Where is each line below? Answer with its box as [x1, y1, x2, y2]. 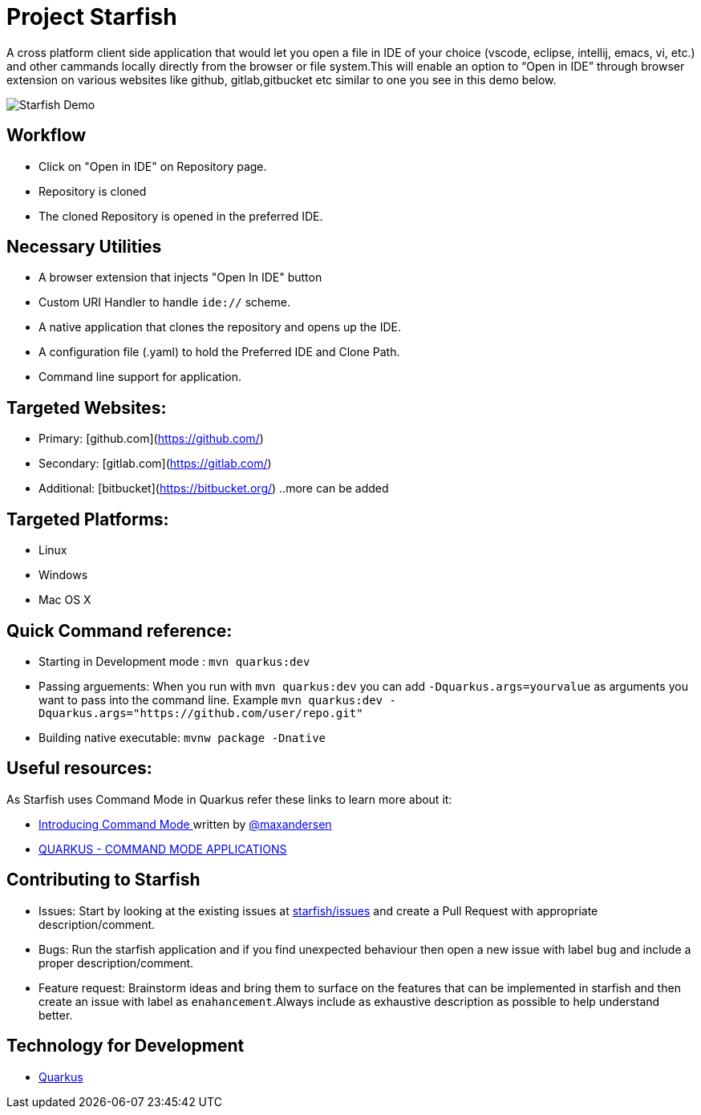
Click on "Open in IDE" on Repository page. [38, 159, 267, 173]
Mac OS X [38, 593, 91, 607]
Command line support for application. [38, 370, 241, 384]
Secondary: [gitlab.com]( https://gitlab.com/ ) [38, 456, 272, 471]
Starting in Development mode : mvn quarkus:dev [38, 654, 310, 668]
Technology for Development [6, 1036, 245, 1056]
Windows [38, 568, 88, 582]
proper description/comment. [38, 955, 194, 970]
